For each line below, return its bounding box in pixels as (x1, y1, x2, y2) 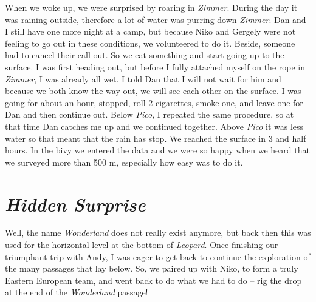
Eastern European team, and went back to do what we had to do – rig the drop (5, 273, 302, 286)
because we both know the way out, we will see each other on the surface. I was (5, 84, 301, 97)
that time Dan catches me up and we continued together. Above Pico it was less (5, 119, 304, 132)
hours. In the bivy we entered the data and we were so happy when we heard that (5, 144, 310, 156)
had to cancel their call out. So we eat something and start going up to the (5, 49, 284, 61)
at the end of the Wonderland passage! (5, 286, 148, 298)
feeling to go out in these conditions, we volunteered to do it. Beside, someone (5, 36, 295, 49)
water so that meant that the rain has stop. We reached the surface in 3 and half (5, 132, 306, 144)
